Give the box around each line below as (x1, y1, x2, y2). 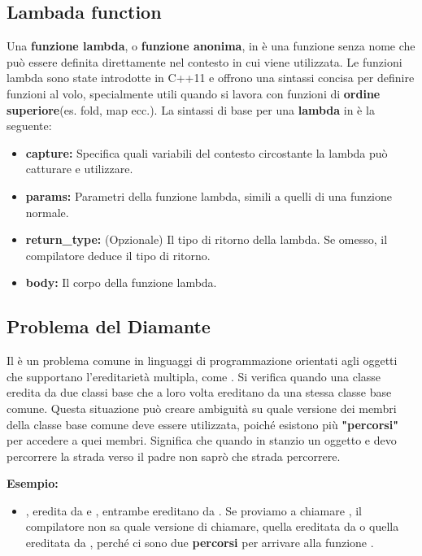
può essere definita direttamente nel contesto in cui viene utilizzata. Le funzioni (7, 53, 402, 70)
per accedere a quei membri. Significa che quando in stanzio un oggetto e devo (7, 432, 397, 449)
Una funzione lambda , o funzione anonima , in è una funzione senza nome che (7, 37, 415, 54)
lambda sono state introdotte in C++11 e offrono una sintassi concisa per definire (7, 69, 415, 86)
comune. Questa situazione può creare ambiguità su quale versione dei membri (7, 399, 397, 416)
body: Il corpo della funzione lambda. (25, 274, 217, 291)
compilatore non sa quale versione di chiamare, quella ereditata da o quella (25, 518, 399, 535)
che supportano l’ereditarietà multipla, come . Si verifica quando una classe (7, 367, 381, 384)
